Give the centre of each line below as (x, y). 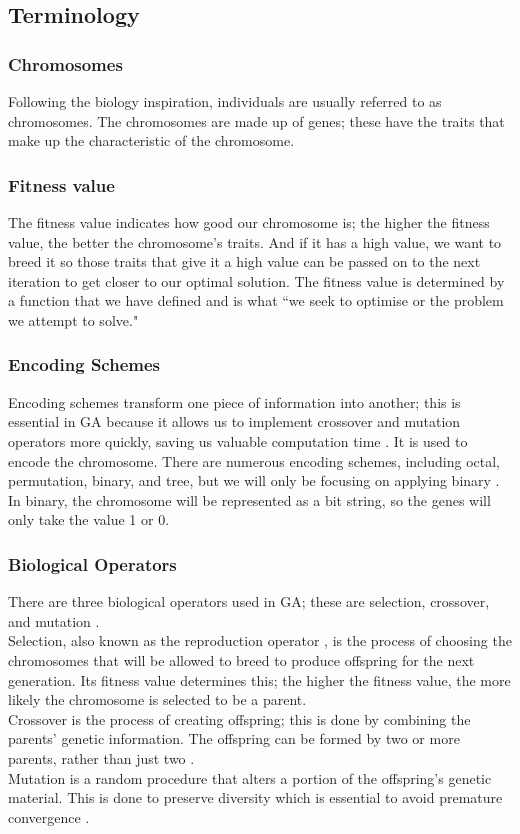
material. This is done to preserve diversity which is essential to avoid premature (255, 797)
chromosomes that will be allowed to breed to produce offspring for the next (241, 659)
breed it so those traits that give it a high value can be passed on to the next (244, 261)
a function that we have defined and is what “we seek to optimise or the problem (256, 300)
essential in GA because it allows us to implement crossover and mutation (234, 421)
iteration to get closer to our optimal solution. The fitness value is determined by (256, 280)
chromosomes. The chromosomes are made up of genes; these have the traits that (256, 120)
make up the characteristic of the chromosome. (151, 140)
